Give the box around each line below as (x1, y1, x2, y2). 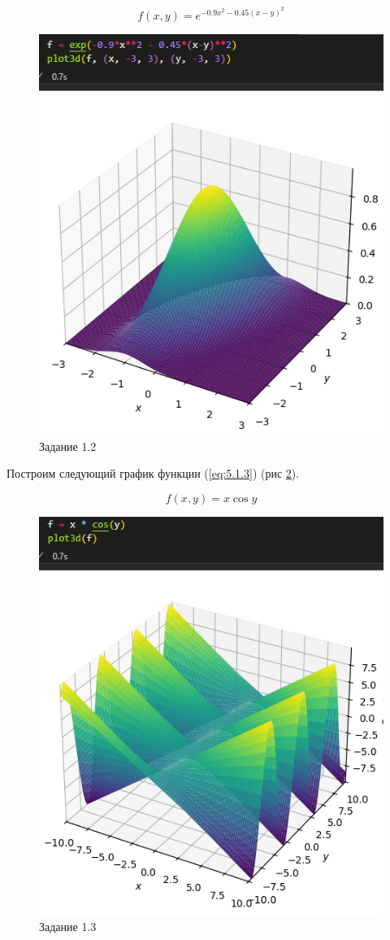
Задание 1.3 (39, 918, 97, 935)
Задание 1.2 (39, 437, 97, 454)
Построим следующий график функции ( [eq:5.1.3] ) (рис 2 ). (6, 465, 300, 482)
